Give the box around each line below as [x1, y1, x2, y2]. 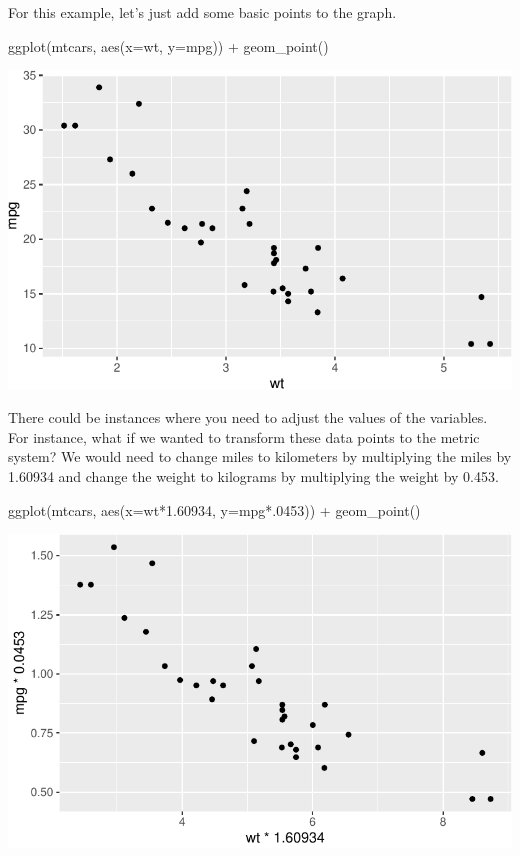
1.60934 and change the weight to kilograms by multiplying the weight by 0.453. [8, 465, 499, 486]
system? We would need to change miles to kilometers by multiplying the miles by [8, 446, 512, 467]
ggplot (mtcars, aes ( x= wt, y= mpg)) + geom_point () [8, 35, 329, 56]
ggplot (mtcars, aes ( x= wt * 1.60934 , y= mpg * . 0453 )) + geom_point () [8, 499, 421, 520]
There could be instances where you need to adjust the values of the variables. [8, 407, 488, 428]
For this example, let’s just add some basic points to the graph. [8, 2, 397, 22]
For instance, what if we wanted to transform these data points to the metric [8, 426, 480, 447]
